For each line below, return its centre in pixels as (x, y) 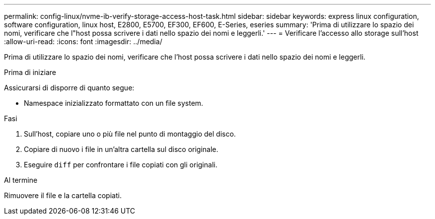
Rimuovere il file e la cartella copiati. (63, 195)
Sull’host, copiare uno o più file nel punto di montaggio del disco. (130, 134)
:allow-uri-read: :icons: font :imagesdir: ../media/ (83, 41)
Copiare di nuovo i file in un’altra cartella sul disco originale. (121, 149)
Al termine (21, 180)
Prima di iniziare (30, 72)
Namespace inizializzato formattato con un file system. (114, 103)
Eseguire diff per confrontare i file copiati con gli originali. (121, 165)
